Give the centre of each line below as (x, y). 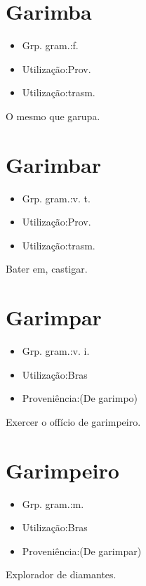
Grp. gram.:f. (50, 45)
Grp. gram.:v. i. (56, 351)
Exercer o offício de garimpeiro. (73, 421)
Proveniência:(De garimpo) (80, 398)
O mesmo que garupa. (53, 116)
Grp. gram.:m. (53, 503)
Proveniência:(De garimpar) (82, 551)
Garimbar (53, 164)
